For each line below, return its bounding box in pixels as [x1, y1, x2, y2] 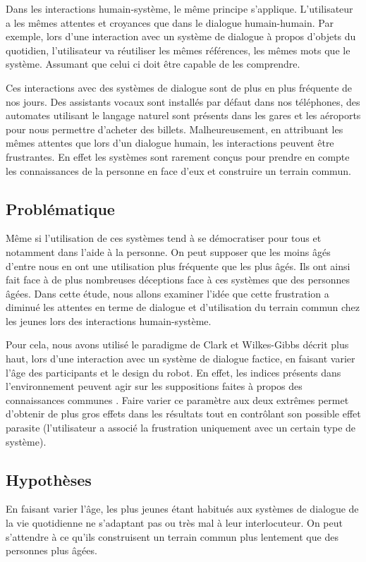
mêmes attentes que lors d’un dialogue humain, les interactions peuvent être [6, 135, 334, 150]
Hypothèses [6, 468, 92, 490]
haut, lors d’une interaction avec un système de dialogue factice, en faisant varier [6, 351, 355, 366]
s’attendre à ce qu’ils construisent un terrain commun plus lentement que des [6, 529, 338, 544]
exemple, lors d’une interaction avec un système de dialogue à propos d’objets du [6, 29, 356, 44]
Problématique [6, 197, 115, 219]
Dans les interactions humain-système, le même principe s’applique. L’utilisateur [6, 1, 353, 16]
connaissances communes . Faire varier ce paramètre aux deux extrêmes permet [6, 392, 349, 407]
